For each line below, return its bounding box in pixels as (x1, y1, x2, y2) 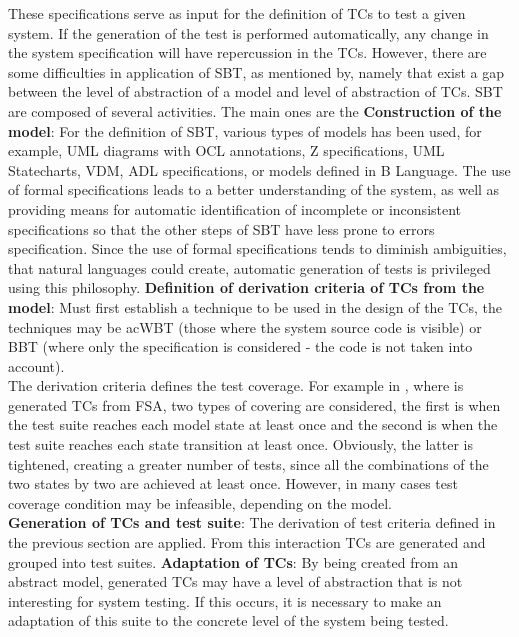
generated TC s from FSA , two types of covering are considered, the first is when (8, 394, 501, 415)
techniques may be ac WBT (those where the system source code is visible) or (8, 316, 482, 337)
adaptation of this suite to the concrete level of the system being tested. (8, 610, 449, 631)
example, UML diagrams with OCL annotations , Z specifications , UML (8, 140, 445, 161)
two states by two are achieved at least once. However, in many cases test (8, 473, 458, 494)
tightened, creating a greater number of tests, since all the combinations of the (8, 453, 489, 474)
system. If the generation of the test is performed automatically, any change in (8, 22, 489, 43)
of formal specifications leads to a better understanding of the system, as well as (8, 179, 500, 200)
